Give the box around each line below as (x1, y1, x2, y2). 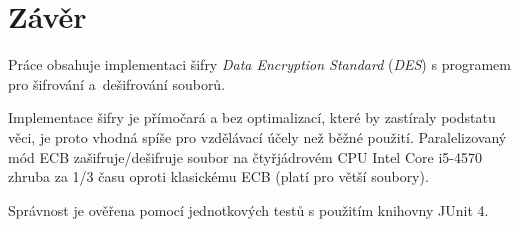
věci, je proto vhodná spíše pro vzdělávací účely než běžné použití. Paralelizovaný (8, 126, 507, 147)
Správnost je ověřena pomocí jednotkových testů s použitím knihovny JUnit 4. (8, 199, 489, 220)
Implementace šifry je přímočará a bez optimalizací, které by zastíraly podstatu (8, 107, 496, 128)
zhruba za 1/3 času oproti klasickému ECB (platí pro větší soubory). (8, 166, 429, 187)
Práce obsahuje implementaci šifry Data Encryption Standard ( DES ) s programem (8, 54, 511, 75)
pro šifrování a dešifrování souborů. (8, 73, 226, 94)
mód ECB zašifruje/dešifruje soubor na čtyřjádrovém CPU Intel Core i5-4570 (8, 146, 482, 167)
